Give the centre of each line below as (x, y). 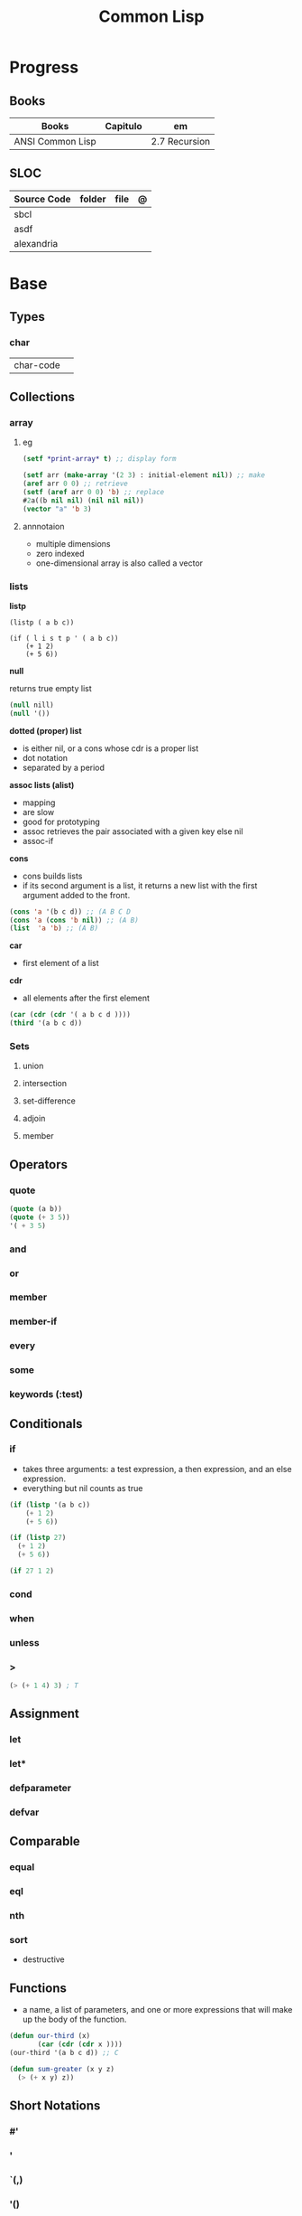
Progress (44, 67)
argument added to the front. (76, 895)
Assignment (44, 1714)
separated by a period (64, 767)
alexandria (36, 243)
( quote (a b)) (36, 1209)
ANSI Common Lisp (55, 141)
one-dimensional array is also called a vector (119, 563)
